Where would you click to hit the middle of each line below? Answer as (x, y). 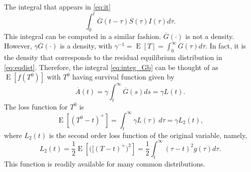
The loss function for (36, 106)
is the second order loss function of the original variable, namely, (148, 135)
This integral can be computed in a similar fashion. (83, 36)
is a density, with (86, 46)
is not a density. (210, 36)
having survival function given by (123, 77)
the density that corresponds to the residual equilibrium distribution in (113, 57)
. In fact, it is (225, 46)
